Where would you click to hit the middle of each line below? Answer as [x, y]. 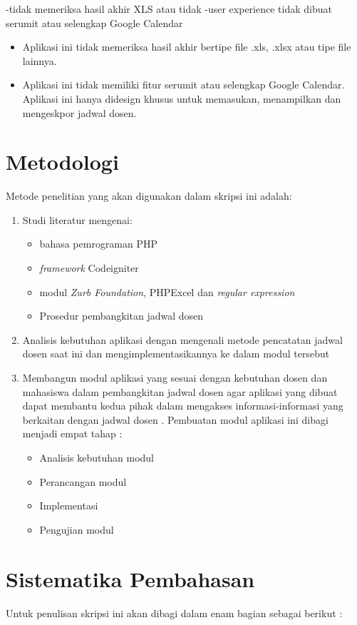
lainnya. [40, 60]
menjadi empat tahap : [72, 433]
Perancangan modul [83, 481]
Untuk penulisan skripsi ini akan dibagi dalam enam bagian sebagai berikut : [174, 613]
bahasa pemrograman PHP [99, 244]
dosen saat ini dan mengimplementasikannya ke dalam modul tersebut [176, 354]
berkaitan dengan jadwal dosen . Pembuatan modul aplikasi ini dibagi [175, 419]
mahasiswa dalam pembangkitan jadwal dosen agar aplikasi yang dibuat [180, 391]
